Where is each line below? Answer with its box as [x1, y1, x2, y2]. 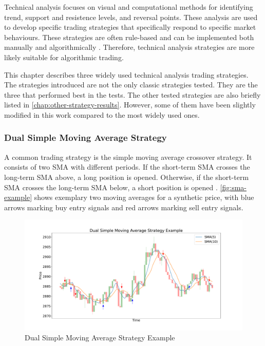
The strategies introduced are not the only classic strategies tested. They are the [4, 79, 258, 90]
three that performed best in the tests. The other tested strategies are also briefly [4, 89, 261, 100]
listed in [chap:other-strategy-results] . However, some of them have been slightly [4, 99, 256, 110]
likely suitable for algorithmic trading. [4, 51, 124, 62]
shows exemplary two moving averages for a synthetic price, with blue [34, 192, 254, 203]
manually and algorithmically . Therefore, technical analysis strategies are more [4, 42, 255, 52]
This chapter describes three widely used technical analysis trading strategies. [4, 69, 249, 80]
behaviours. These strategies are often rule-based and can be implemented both [4, 31, 254, 42]
